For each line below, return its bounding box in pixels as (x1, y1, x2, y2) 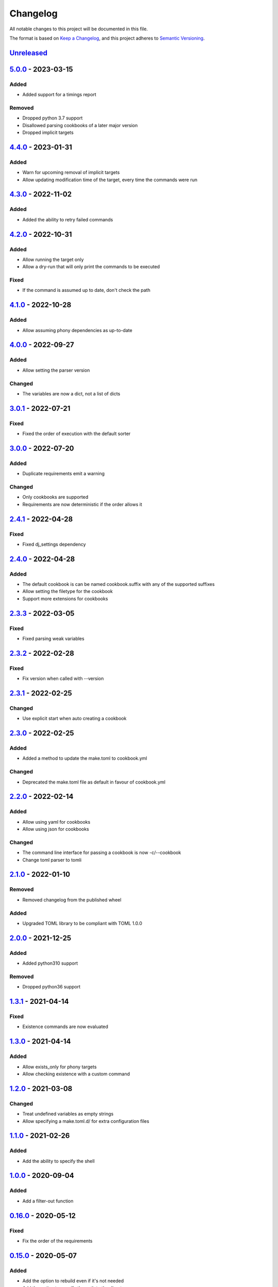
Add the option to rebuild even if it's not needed (22, 1278, 124, 1284)
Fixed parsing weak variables (22, 635, 84, 641)
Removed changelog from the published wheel (22, 896, 121, 903)
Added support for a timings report (22, 92, 96, 98)
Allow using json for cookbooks (22, 826, 90, 832)
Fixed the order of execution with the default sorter (22, 430, 131, 437)
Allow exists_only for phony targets (22, 1064, 97, 1070)
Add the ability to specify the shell (22, 1158, 95, 1164)
